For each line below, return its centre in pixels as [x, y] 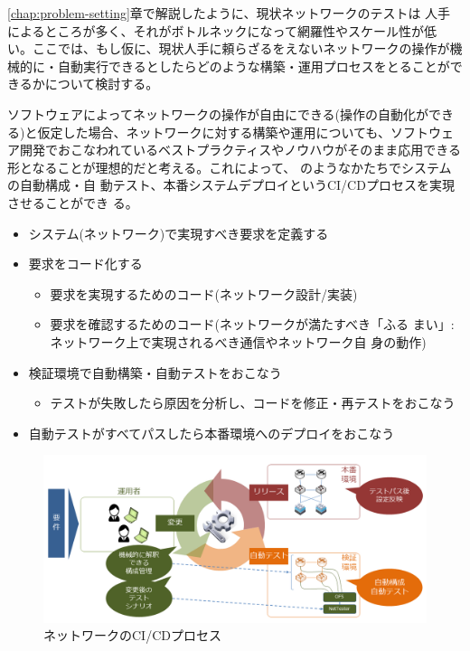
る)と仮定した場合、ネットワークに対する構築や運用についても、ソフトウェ [230, 132]
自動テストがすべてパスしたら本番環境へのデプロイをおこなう [211, 433]
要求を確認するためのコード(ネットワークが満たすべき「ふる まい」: [252, 324]
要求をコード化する [85, 264]
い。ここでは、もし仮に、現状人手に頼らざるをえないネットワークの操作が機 [235, 48]
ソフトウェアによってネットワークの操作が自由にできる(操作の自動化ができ [231, 113]
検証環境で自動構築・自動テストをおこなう [155, 372]
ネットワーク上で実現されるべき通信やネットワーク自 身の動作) [238, 341]
